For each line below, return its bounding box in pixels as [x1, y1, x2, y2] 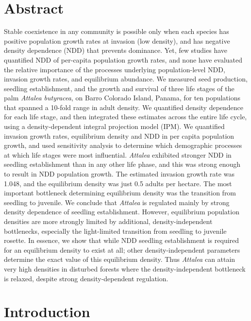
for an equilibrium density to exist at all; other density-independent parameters [4, 244, 240, 255]
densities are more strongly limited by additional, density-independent [4, 216, 213, 226]
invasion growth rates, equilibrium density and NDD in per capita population [4, 130, 234, 141]
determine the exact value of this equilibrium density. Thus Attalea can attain [4, 254, 235, 264]
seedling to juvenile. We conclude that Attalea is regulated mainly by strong [4, 197, 230, 207]
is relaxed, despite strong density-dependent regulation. [4, 273, 168, 283]
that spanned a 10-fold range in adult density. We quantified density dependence [4, 102, 244, 112]
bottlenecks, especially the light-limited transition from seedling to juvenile [4, 225, 227, 236]
